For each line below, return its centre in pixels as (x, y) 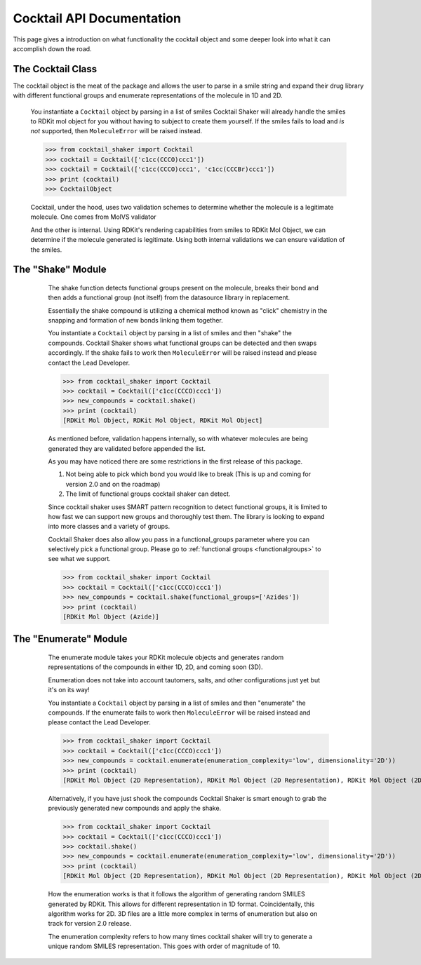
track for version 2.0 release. (90, 924)
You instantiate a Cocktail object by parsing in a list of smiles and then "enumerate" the (177, 703)
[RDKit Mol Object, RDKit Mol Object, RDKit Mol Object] (163, 420)
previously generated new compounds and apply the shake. (135, 808)
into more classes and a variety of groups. (109, 527)
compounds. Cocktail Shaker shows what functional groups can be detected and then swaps (182, 343)
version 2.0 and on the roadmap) (113, 484)
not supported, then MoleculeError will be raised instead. (116, 131)
